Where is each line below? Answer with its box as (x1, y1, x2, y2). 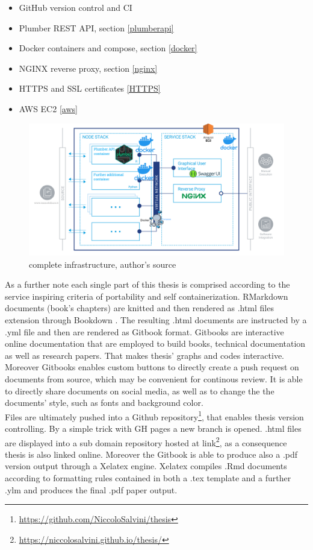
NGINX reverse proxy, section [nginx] (19, 62, 158, 74)
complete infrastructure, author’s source (29, 258, 176, 270)
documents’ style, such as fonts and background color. (5, 396, 203, 409)
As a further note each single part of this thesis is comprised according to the (5, 278, 290, 291)
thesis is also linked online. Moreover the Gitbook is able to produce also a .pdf (5, 447, 298, 460)
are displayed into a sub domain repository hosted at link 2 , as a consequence (5, 434, 287, 449)
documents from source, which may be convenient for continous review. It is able (5, 372, 303, 385)
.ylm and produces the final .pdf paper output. (5, 483, 178, 496)
